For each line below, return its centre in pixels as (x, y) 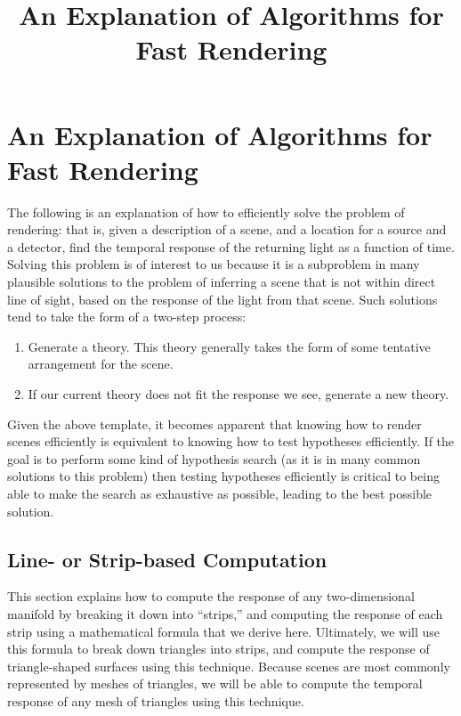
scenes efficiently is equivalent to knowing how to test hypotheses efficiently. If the (231, 441)
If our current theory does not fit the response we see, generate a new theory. (239, 394)
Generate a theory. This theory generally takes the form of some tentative (229, 346)
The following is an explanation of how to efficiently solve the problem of (206, 212)
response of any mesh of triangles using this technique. (156, 700)
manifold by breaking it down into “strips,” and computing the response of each (225, 613)
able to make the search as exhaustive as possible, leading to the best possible (220, 493)
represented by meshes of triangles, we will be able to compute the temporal (215, 683)
